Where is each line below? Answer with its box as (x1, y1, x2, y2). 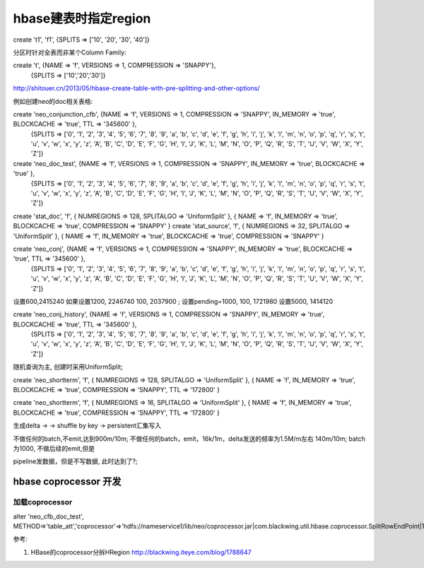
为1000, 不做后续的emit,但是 (13, 444, 95, 452)
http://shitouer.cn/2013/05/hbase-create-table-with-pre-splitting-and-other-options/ (13, 84, 261, 93)
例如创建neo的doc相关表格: (13, 97, 93, 105)
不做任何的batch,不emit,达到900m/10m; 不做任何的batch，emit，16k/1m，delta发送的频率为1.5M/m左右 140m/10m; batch (13, 434, 365, 443)
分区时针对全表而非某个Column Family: (13, 48, 126, 57)
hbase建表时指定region (13, 11, 151, 26)
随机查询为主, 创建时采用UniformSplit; (13, 362, 124, 371)
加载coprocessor (13, 497, 73, 507)
